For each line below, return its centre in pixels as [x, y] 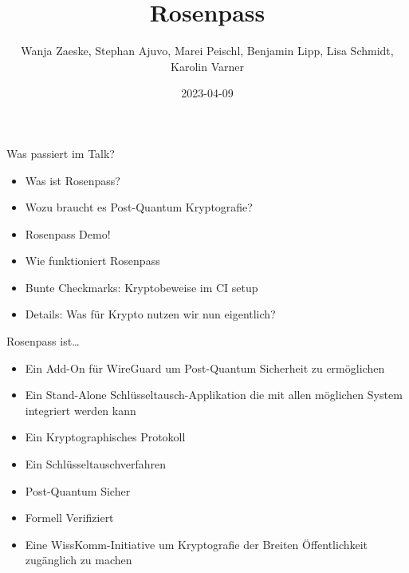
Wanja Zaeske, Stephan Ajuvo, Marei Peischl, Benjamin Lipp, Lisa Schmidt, [207, 51]
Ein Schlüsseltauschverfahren [96, 464]
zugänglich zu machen [79, 560]
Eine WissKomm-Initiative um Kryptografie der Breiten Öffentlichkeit [197, 544]
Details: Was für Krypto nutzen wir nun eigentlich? [150, 314]
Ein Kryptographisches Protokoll [105, 437]
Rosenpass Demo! [68, 233]
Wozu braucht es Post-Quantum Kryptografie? [139, 207]
